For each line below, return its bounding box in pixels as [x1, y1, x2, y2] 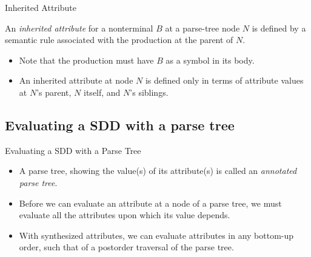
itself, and [84, 85, 121, 98]
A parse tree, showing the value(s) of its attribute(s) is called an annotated [19, 164, 297, 177]
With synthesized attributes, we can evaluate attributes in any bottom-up [19, 229, 294, 241]
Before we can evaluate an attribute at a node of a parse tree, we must [19, 196, 282, 209]
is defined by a [252, 21, 306, 34]
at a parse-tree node [165, 21, 240, 34]
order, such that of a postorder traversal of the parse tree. [19, 241, 234, 253]
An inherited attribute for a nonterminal [5, 21, 153, 34]
